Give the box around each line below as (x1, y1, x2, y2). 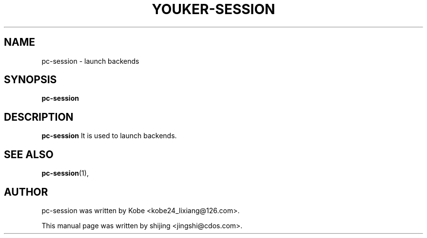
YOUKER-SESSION (152, 1, 275, 18)
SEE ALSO (4, 148, 54, 161)
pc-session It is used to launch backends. (41, 131, 177, 140)
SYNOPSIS (4, 73, 57, 86)
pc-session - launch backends (41, 56, 139, 65)
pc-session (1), (41, 169, 89, 178)
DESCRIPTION (4, 110, 74, 123)
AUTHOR (4, 185, 48, 198)
